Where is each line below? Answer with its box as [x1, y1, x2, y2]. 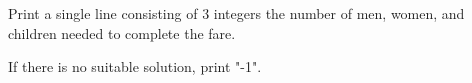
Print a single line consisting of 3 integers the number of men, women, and [8, 3, 465, 23]
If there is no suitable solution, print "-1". [8, 56, 262, 77]
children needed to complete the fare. [8, 22, 236, 43]
